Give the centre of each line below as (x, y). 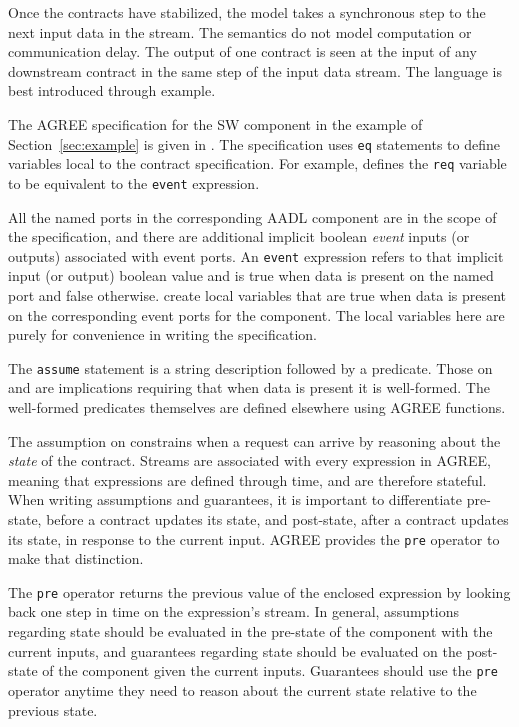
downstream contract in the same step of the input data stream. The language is (255, 70)
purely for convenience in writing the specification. (162, 334)
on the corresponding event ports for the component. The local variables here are (256, 314)
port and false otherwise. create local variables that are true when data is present (257, 294)
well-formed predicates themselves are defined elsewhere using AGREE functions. (257, 407)
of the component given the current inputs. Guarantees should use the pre (270, 670)
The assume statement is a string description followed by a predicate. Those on (250, 367)
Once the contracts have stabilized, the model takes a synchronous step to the (247, 12)
